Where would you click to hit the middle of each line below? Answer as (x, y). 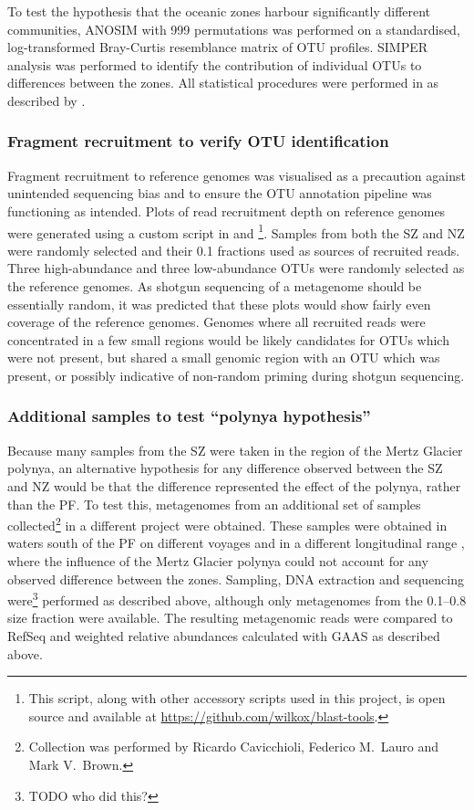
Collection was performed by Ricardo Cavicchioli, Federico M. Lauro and (234, 747)
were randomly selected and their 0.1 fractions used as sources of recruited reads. (234, 250)
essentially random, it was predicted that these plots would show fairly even (219, 304)
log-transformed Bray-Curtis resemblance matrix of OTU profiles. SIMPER (218, 47)
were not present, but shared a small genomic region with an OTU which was (224, 358)
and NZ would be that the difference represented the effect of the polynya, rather (234, 485)
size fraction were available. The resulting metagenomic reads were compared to (230, 618)
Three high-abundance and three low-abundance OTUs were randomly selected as (236, 268)
